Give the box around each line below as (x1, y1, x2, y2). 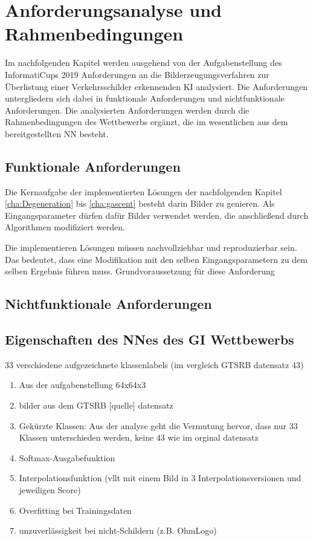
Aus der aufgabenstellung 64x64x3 (19, 378, 146, 391)
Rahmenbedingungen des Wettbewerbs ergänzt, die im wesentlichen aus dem (5, 115, 288, 128)
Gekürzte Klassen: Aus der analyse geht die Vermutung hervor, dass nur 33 (19, 419, 298, 432)
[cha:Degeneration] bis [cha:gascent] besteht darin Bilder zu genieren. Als (5, 197, 275, 210)
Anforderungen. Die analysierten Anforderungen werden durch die (5, 103, 250, 116)
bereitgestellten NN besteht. (5, 127, 109, 140)
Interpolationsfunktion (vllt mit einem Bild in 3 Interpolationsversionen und (19, 471, 302, 484)
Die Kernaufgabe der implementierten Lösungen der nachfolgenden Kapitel (5, 185, 282, 198)
